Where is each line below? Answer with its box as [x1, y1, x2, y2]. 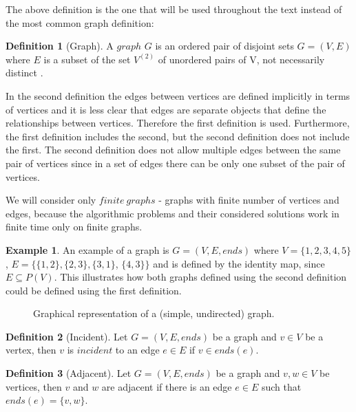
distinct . [6, 65, 43, 80]
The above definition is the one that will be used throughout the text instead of [6, 2, 342, 16]
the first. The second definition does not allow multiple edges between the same [6, 142, 341, 157]
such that [261, 379, 302, 393]
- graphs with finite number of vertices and [158, 193, 339, 207]
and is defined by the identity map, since [153, 256, 325, 270]
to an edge [115, 343, 160, 357]
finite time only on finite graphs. [6, 219, 143, 234]
